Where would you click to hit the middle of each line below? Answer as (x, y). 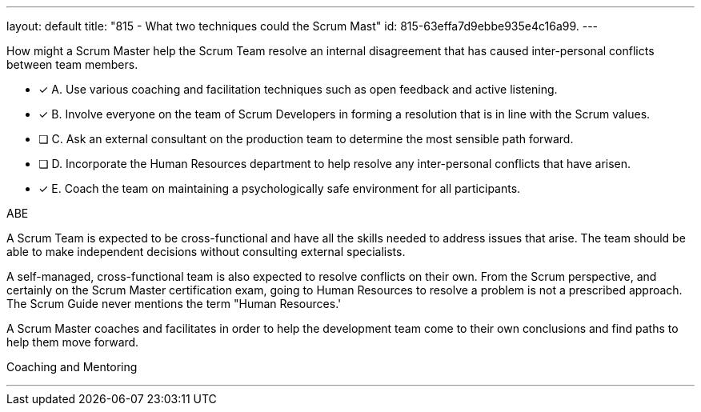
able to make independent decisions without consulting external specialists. (206, 252)
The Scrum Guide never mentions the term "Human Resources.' (174, 304)
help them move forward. (73, 342)
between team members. (72, 64)
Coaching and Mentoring (72, 367)
